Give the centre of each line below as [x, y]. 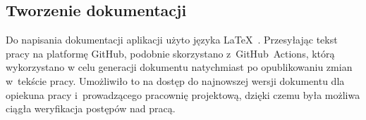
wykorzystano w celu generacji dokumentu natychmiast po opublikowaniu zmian [179, 67]
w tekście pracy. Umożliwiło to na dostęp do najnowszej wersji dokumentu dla [175, 80]
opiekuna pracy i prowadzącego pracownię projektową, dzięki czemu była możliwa [183, 94]
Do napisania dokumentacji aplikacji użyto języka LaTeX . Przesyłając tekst [172, 40]
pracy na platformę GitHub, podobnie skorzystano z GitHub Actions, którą [170, 53]
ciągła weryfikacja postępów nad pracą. [91, 108]
